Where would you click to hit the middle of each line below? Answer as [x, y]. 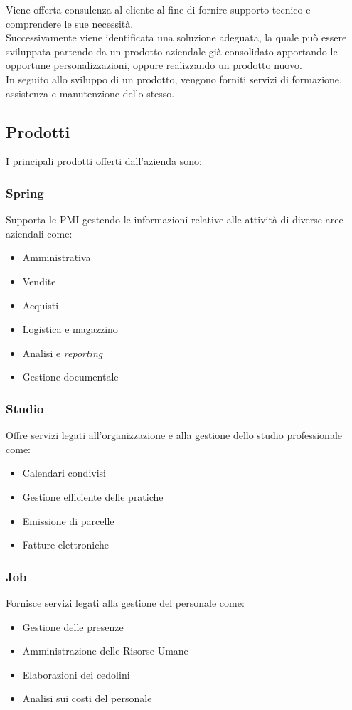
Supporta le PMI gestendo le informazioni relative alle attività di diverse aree [175, 219]
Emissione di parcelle [68, 520]
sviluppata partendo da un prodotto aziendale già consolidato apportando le [172, 51]
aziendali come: [39, 233]
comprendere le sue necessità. [70, 23]
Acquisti [41, 305]
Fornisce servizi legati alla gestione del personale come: [125, 602]
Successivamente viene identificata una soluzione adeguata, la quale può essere [176, 37]
